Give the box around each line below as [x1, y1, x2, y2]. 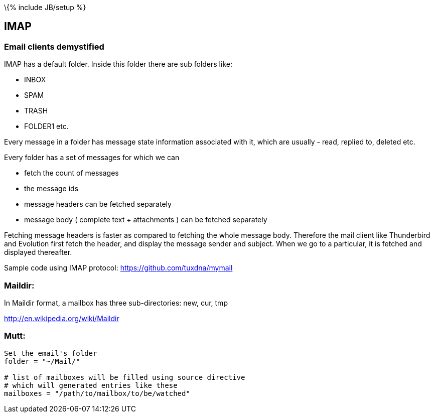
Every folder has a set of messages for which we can [4, 153, 180, 162]
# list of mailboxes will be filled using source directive [4, 373, 245, 381]
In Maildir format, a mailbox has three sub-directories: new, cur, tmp [4, 298, 228, 307]
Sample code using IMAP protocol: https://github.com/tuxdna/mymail [4, 263, 233, 272]
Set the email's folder [4, 349, 97, 357]
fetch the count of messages [24, 169, 119, 178]
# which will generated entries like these [4, 381, 178, 389]
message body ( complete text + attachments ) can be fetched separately [24, 215, 267, 224]
